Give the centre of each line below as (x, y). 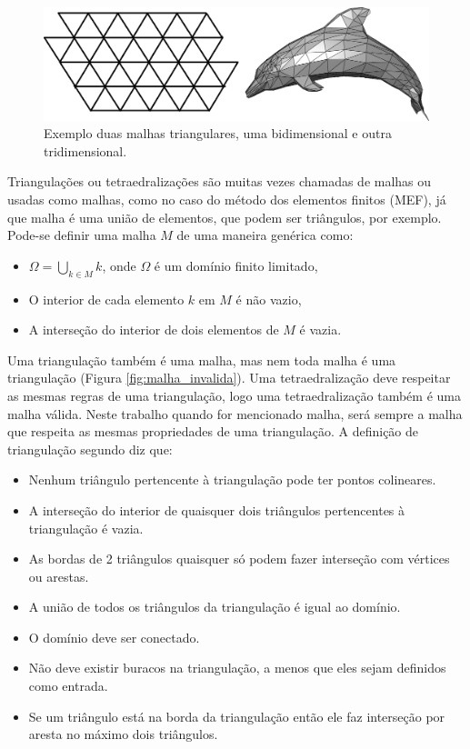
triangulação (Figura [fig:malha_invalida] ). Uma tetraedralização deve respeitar (229, 378)
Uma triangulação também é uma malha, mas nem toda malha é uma (202, 360)
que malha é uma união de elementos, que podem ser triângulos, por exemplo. (225, 217)
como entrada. (68, 686)
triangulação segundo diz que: (90, 449)
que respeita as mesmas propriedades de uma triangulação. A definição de (213, 431)
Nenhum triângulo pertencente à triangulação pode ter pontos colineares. (232, 479)
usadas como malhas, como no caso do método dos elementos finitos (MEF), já (227, 199)
